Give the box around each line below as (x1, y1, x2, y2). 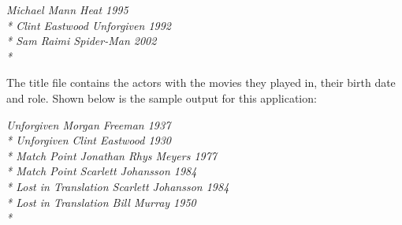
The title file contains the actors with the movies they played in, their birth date (6, 74, 396, 91)
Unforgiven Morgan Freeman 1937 (6, 116, 171, 133)
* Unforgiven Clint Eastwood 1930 (6, 132, 171, 148)
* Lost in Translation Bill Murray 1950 (6, 193, 196, 210)
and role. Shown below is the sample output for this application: (6, 89, 317, 106)
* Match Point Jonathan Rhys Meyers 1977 (6, 147, 218, 163)
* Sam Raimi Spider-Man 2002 (6, 32, 157, 49)
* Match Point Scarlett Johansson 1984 (6, 163, 197, 179)
